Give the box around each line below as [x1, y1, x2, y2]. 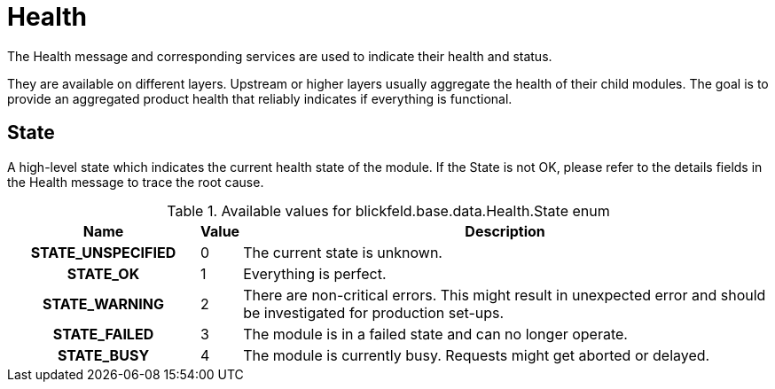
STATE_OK [67, 264, 140, 283]
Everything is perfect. [243, 264, 387, 283]
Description [465, 222, 545, 240]
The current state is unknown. [243, 243, 442, 261]
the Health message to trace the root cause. [7, 174, 264, 190]
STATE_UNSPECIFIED [30, 243, 176, 261]
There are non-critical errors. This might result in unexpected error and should [243, 285, 766, 304]
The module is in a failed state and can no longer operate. [243, 324, 628, 343]
